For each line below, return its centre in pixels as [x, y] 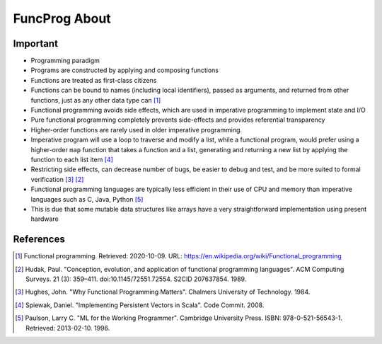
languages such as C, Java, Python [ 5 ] [87, 199]
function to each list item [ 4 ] [72, 159]
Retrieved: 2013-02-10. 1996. [68, 328]
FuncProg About [62, 18]
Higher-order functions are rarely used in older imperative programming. [137, 130]
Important [35, 44]
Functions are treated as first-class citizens [94, 80]
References [39, 240]
